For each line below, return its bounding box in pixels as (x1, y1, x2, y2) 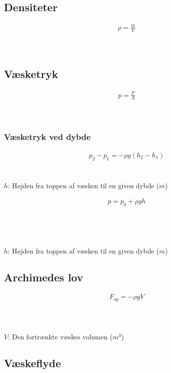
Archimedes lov (4, 269, 83, 284)
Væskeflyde (4, 355, 61, 370)
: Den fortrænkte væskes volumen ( (8, 331, 113, 341)
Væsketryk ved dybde (4, 131, 91, 143)
